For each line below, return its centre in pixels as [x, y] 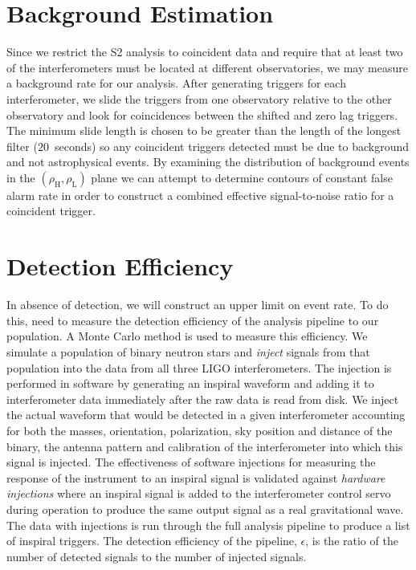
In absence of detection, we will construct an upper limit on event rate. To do [198, 305]
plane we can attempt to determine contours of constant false [242, 177]
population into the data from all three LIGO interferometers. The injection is [199, 367]
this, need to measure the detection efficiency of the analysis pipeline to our [193, 320]
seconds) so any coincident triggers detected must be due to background [232, 146]
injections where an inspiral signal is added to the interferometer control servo [199, 493]
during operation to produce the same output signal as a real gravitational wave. [205, 509]
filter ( [22, 146]
